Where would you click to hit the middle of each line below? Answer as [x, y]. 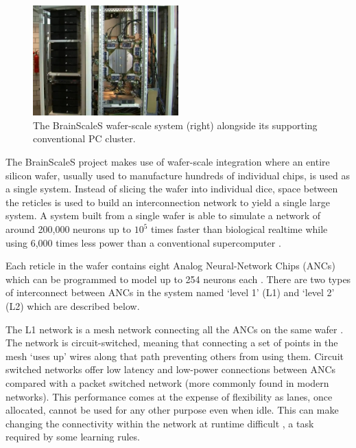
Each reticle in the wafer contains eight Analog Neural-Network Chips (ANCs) [170, 266]
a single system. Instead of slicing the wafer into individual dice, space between [172, 189]
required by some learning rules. [73, 437]
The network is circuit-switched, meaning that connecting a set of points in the [172, 343]
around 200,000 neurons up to [68, 229]
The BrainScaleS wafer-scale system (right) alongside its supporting [175, 125]
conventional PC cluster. [84, 138]
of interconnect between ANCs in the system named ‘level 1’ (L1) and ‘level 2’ [170, 292]
